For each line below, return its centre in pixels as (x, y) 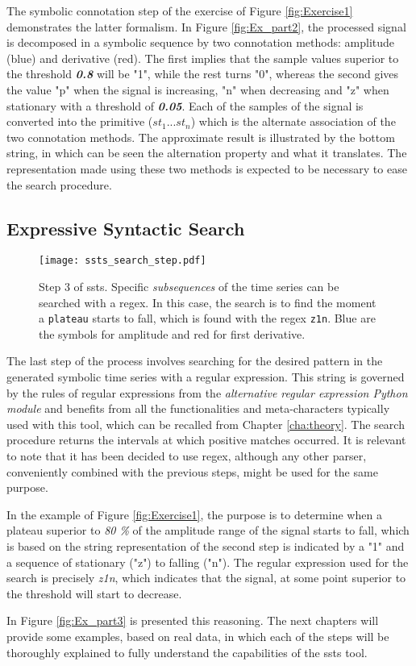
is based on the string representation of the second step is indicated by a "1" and (206, 545)
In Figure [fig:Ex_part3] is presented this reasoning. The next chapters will (193, 620)
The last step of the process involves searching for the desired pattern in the (195, 361)
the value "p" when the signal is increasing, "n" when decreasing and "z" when (198, 89)
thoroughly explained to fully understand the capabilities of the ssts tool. (187, 652)
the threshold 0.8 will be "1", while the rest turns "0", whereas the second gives (203, 74)
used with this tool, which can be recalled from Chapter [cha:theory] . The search (206, 424)
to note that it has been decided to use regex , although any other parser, (187, 455)
